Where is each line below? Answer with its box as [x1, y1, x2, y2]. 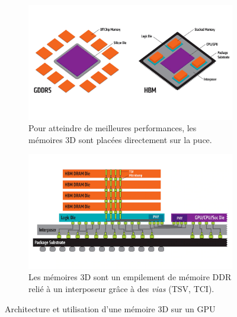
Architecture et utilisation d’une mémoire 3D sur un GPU [5, 302, 216, 315]
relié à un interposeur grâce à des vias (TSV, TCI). [28, 282, 214, 294]
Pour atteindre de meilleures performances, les [28, 122, 197, 134]
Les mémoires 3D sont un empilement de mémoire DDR [28, 271, 232, 283]
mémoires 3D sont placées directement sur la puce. [28, 133, 212, 145]
